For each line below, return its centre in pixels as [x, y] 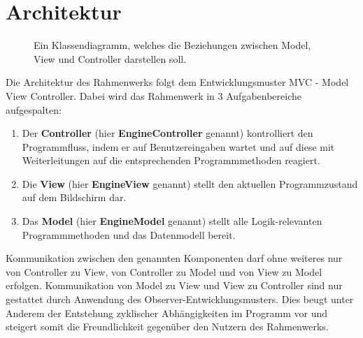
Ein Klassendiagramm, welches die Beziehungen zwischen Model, [172, 45]
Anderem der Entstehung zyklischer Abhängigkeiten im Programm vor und [167, 313]
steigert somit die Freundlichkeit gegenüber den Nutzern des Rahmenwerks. [167, 326]
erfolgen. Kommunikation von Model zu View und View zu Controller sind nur [174, 285]
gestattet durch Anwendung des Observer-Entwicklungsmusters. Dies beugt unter [180, 299]
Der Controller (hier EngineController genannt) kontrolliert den [168, 133]
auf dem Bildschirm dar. [74, 197]
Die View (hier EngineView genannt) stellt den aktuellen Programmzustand [190, 183]
